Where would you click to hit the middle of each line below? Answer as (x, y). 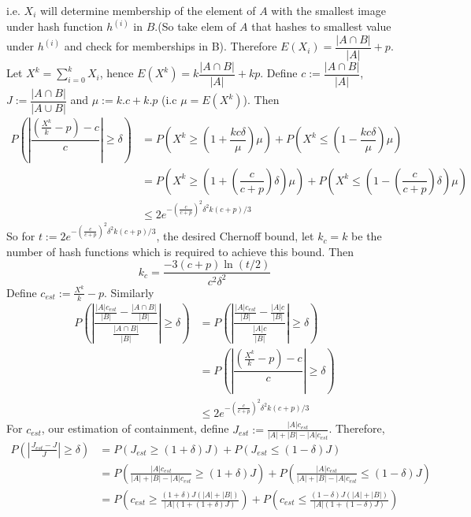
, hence (117, 73)
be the (367, 236)
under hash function (55, 26)
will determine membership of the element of (148, 10)
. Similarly (129, 292)
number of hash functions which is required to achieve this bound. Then (180, 251)
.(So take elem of (195, 26)
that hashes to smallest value (321, 26)
